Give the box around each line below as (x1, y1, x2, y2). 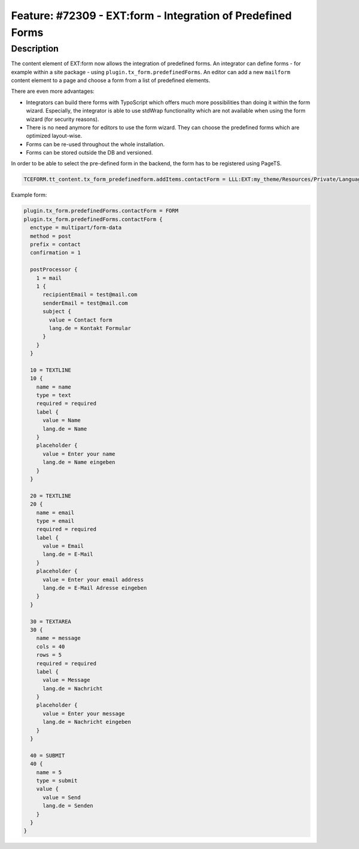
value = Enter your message (42, 710, 125, 717)
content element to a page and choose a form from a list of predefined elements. (11, 77, 211, 84)
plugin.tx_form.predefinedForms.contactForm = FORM (23, 207, 179, 214)
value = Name (42, 417, 81, 424)
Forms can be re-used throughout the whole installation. (26, 141, 165, 148)
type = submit (36, 777, 78, 784)
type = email (36, 517, 75, 524)
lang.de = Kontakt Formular (48, 325, 132, 332)
